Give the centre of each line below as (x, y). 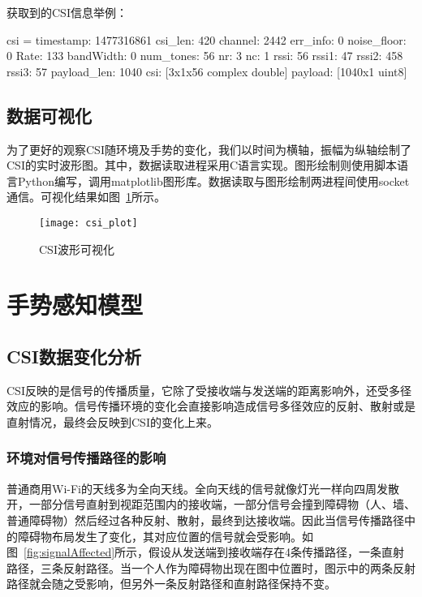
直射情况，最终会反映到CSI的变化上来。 (112, 421)
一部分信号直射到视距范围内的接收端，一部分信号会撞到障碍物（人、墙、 (222, 504)
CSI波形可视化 (77, 249)
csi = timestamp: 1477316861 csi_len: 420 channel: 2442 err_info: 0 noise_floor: (207, 39)
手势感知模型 (75, 305)
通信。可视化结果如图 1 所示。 (86, 197)
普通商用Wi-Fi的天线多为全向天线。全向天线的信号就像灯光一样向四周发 (197, 488)
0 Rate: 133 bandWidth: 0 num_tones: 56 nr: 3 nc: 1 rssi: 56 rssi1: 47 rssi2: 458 (205, 56)
